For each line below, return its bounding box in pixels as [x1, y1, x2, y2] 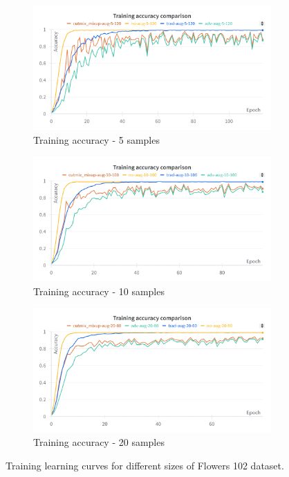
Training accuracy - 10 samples [33, 283, 165, 298]
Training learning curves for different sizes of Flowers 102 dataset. [6, 458, 284, 472]
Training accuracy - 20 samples [33, 435, 165, 449]
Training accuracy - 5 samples [33, 132, 160, 147]
